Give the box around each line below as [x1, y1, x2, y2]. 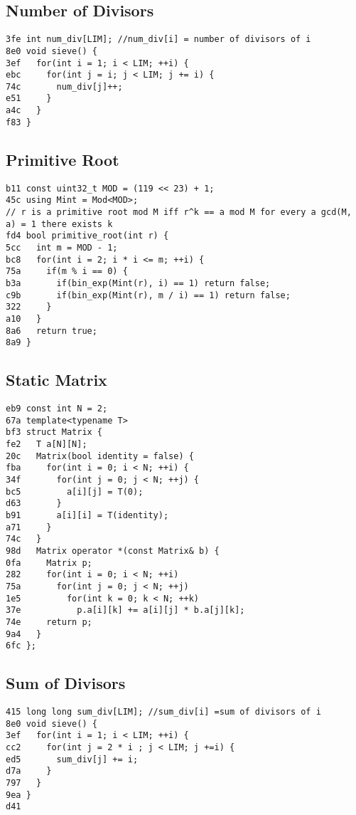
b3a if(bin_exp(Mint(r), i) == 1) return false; [6, 278, 271, 288]
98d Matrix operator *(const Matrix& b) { [6, 545, 220, 556]
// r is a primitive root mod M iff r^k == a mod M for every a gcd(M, [6, 206, 352, 217]
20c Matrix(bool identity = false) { [6, 451, 194, 461]
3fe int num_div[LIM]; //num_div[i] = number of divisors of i [6, 34, 311, 45]
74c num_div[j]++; [6, 81, 123, 92]
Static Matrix [6, 369, 107, 391]
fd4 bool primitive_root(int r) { [6, 231, 169, 241]
